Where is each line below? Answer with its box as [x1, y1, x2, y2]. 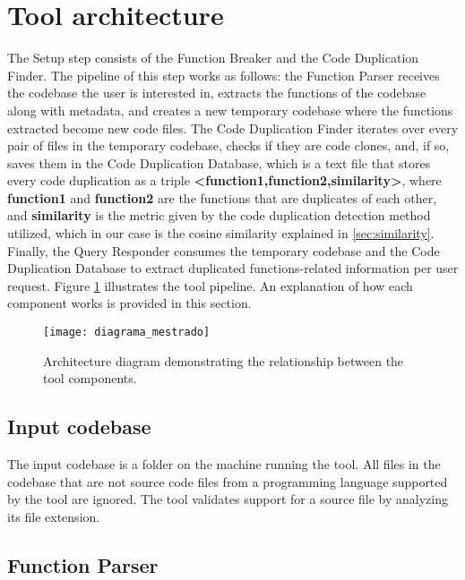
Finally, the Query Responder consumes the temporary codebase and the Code [7, 241, 440, 260]
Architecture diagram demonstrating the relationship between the [43, 351, 404, 370]
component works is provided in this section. [7, 294, 252, 312]
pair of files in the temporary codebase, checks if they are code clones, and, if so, [7, 136, 450, 155]
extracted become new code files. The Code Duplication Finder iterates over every [7, 118, 459, 137]
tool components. [43, 369, 137, 388]
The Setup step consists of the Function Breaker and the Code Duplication [7, 48, 419, 67]
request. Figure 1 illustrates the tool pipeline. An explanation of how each [7, 276, 413, 294]
